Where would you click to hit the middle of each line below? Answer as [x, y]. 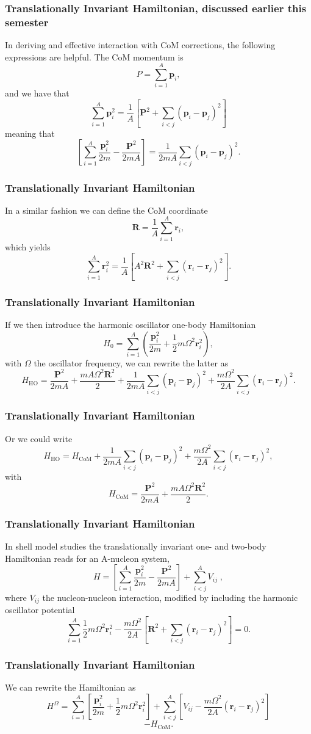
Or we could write [39, 438]
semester [27, 22]
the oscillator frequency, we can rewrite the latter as [131, 362]
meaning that [30, 133]
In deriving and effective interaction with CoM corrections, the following [140, 45]
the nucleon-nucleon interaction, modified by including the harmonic [170, 597]
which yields [28, 246]
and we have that [37, 93]
